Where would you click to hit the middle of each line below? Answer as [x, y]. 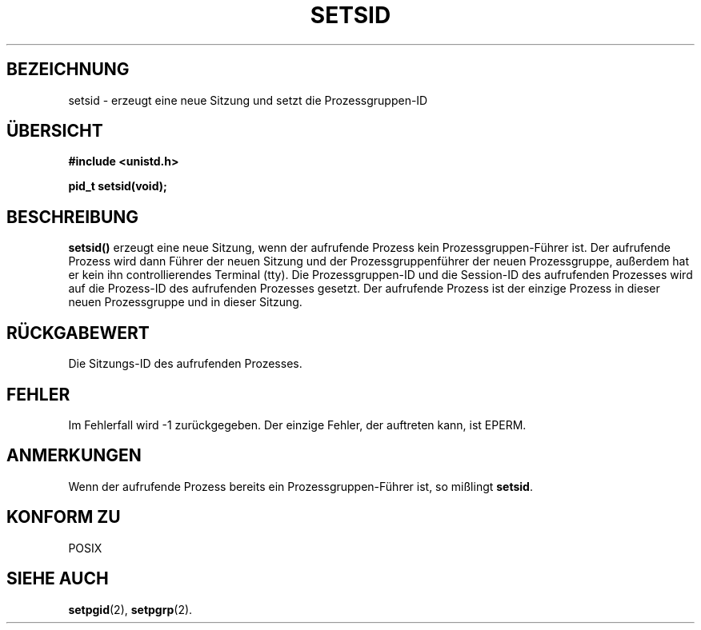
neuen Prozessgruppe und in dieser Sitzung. [185, 302]
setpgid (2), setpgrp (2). [130, 609]
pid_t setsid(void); [118, 186]
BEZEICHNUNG [68, 70]
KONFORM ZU [64, 517]
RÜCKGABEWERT [78, 333]
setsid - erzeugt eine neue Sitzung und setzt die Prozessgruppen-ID [248, 100]
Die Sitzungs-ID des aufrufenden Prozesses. [185, 364]
